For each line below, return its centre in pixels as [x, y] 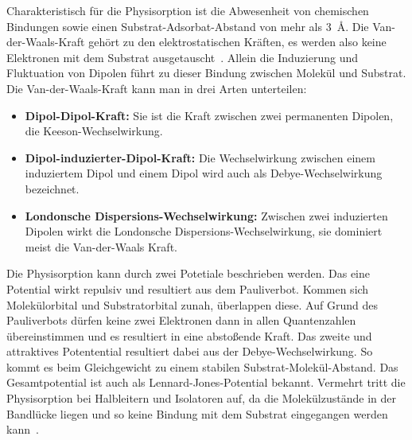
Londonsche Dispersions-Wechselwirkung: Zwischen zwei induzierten [206, 215]
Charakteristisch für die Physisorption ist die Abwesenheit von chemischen [188, 10]
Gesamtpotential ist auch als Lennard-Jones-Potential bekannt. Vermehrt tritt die [206, 382]
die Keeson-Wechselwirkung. [94, 131]
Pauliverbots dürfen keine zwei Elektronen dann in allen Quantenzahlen [181, 320]
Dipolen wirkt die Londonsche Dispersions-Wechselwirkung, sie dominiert [204, 231]
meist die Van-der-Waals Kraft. [101, 246]
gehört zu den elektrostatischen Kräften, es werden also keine [237, 42]
